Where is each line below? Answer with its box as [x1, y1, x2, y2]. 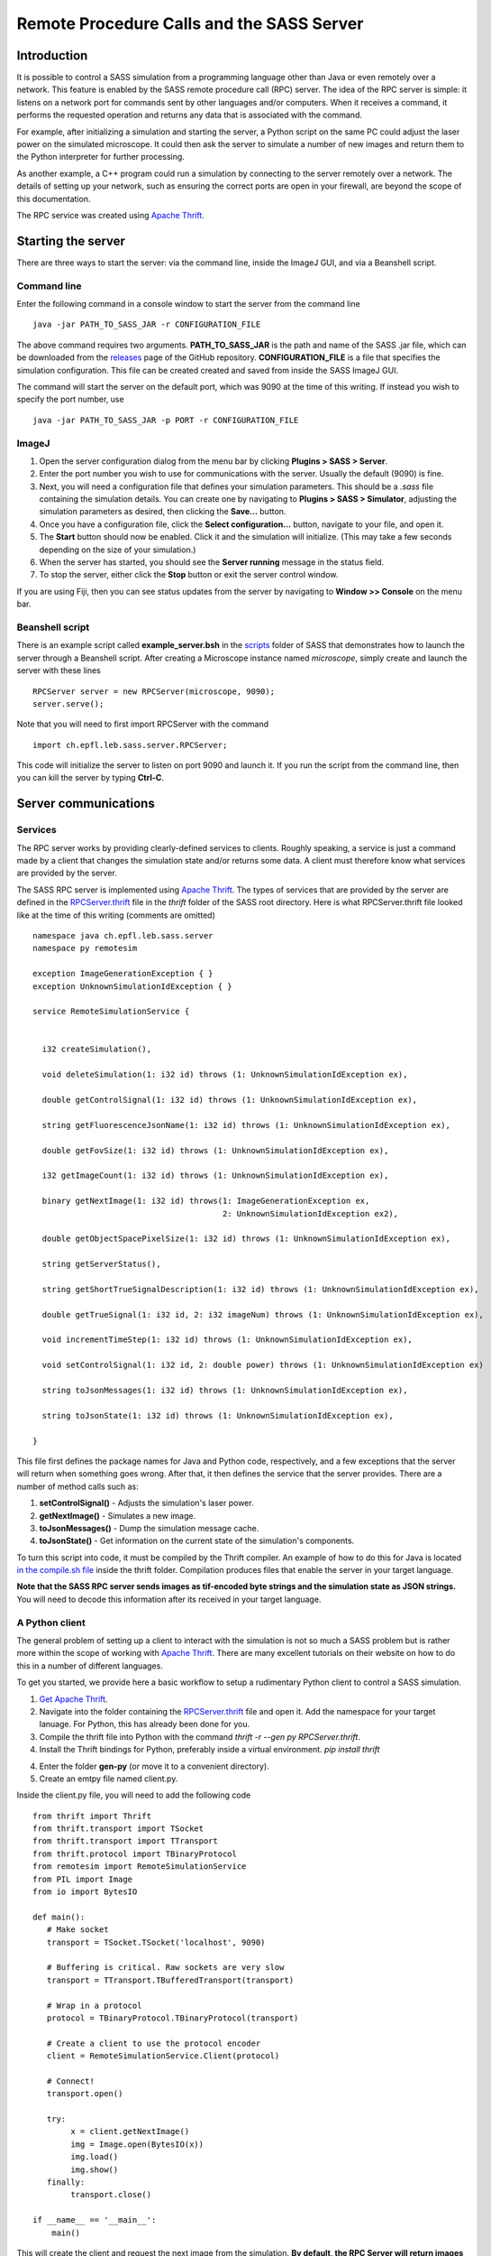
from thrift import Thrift [32, 1810, 152, 1821]
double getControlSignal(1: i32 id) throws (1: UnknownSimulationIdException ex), [41, 1095, 418, 1105]
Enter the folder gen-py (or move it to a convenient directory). [39, 1761, 269, 1771]
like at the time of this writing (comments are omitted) [16, 910, 216, 920]
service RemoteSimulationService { [32, 1006, 190, 1017]
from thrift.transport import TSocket [32, 1824, 205, 1834]
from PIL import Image [32, 1873, 133, 1884]
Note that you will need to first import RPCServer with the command [16, 718, 269, 730]
